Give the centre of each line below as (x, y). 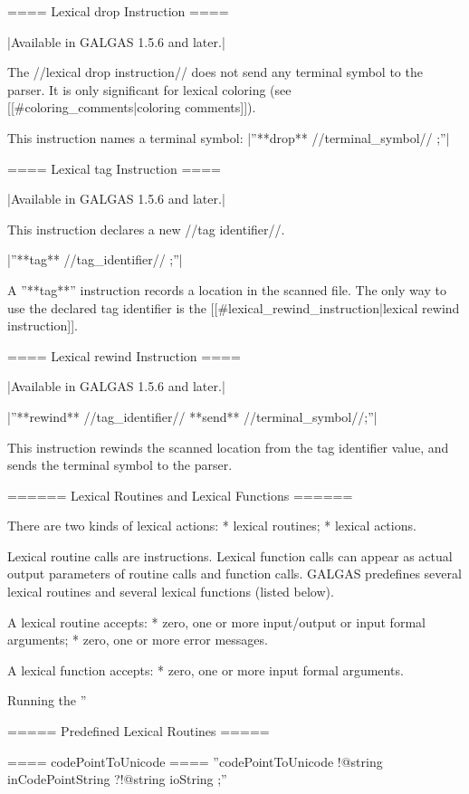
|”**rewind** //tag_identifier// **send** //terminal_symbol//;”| (192, 416)
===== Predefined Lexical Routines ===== (139, 731)
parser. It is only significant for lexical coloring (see (149, 89)
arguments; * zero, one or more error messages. (138, 640)
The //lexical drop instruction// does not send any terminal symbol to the (215, 72)
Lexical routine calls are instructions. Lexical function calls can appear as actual (230, 555)
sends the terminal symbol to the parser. (120, 465)
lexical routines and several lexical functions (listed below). (171, 592)
